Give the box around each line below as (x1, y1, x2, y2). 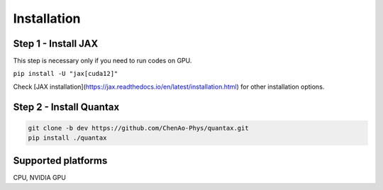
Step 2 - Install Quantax (13, 101, 120, 113)
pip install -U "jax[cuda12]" (13, 69, 118, 78)
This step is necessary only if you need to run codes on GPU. (13, 57, 192, 65)
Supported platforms (13, 155, 108, 167)
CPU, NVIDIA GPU (13, 173, 67, 181)
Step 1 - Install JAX (13, 38, 99, 50)
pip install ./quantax (28, 134, 107, 142)
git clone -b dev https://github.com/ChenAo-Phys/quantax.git (28, 124, 249, 132)
